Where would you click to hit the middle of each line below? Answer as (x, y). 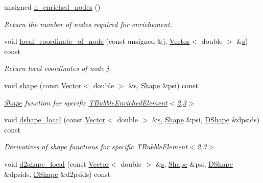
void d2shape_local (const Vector (57, 163)
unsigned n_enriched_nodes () (52, 7)
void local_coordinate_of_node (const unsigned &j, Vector (97, 41)
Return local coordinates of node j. (58, 68)
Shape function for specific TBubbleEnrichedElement (86, 102)
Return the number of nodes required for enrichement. (88, 24)
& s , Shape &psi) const (163, 85)
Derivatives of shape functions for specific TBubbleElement (96, 147)
